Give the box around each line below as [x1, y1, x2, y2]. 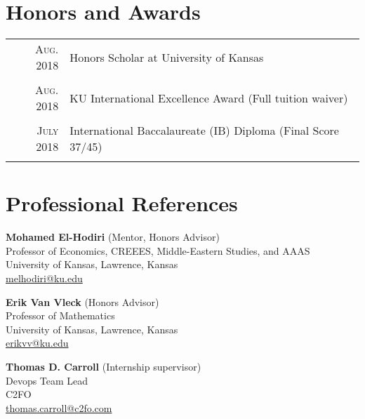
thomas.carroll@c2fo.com [6, 400, 112, 415]
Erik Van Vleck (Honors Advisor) [6, 294, 159, 309]
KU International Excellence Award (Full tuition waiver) [69, 89, 348, 106]
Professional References [6, 189, 238, 218]
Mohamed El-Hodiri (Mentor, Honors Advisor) [6, 230, 220, 244]
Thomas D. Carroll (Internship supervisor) [6, 359, 201, 373]
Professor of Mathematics [6, 308, 115, 323]
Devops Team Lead [6, 373, 88, 387]
